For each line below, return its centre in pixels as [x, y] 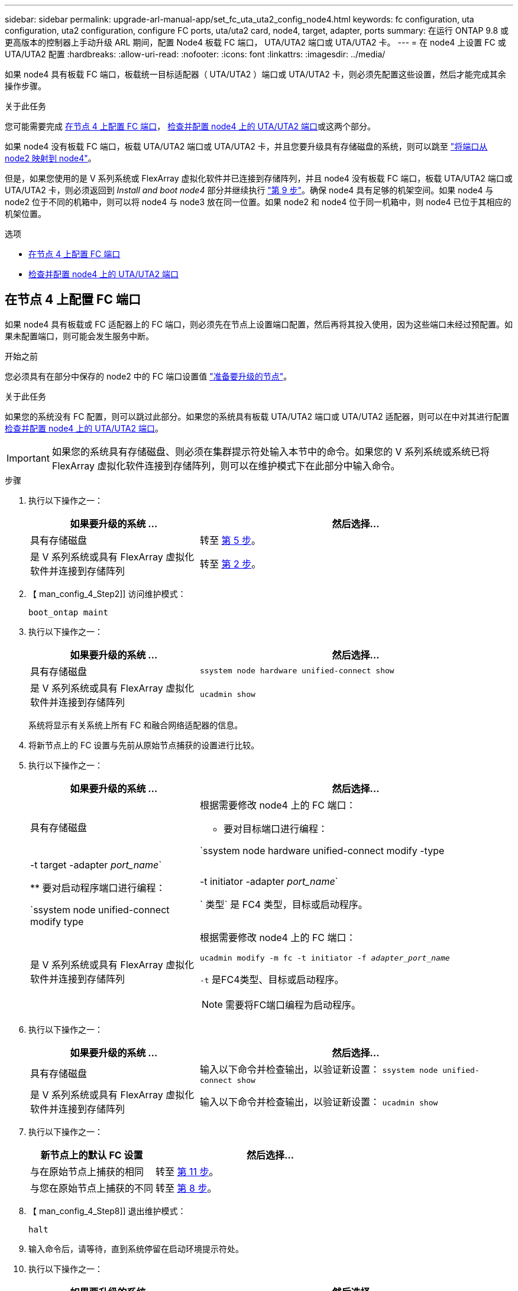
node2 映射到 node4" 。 [51, 158]
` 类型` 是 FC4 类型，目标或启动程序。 [284, 904]
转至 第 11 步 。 [187, 1171]
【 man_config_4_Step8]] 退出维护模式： [107, 1211]
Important [28, 458]
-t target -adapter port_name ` [96, 865]
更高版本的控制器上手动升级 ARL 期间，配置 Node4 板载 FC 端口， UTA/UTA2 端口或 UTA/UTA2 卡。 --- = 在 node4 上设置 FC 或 [255, 42]
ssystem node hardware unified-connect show [297, 671]
